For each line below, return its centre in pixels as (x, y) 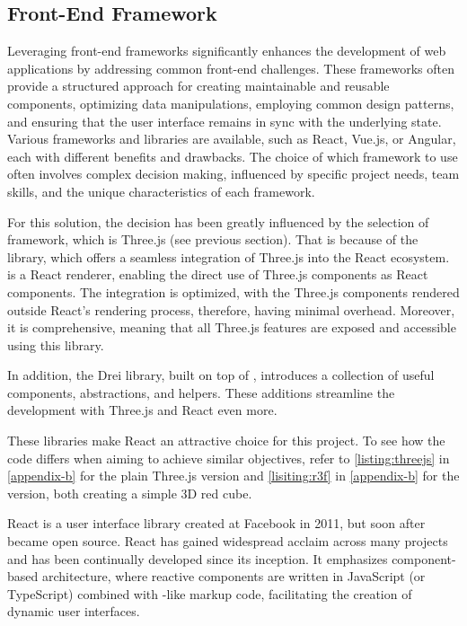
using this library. (56, 344)
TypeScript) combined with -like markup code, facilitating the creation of (210, 593)
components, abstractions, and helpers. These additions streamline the (201, 392)
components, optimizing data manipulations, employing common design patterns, (231, 103)
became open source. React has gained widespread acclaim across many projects (228, 541)
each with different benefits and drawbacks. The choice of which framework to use (233, 156)
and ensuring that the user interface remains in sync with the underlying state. (225, 121)
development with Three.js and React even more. (142, 410)
